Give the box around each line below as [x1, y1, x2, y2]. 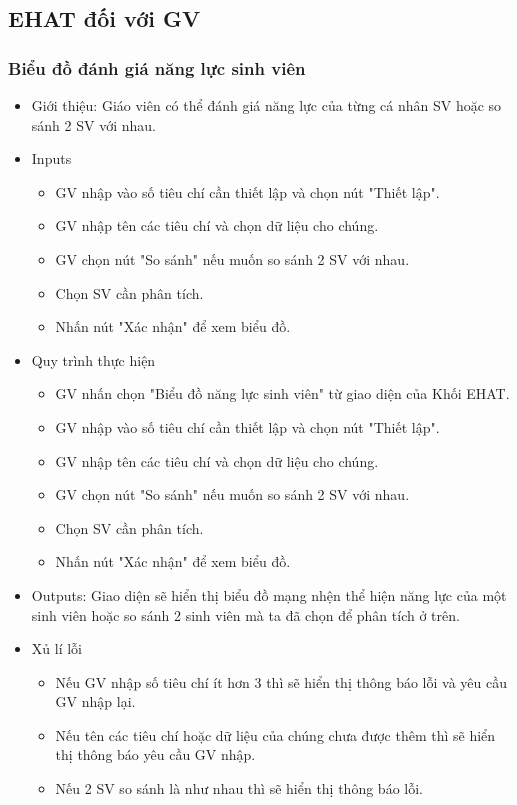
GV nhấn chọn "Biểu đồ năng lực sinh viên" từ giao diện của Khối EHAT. [55, 383, 510, 404]
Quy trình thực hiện [31, 349, 156, 370]
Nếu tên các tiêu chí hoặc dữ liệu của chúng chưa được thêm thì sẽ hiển [55, 724, 496, 745]
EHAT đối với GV [8, 3, 201, 34]
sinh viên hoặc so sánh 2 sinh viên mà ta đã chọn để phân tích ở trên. [31, 604, 460, 625]
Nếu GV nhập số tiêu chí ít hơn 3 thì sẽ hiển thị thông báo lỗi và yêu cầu [55, 671, 507, 692]
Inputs [31, 148, 72, 169]
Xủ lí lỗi [31, 638, 82, 659]
